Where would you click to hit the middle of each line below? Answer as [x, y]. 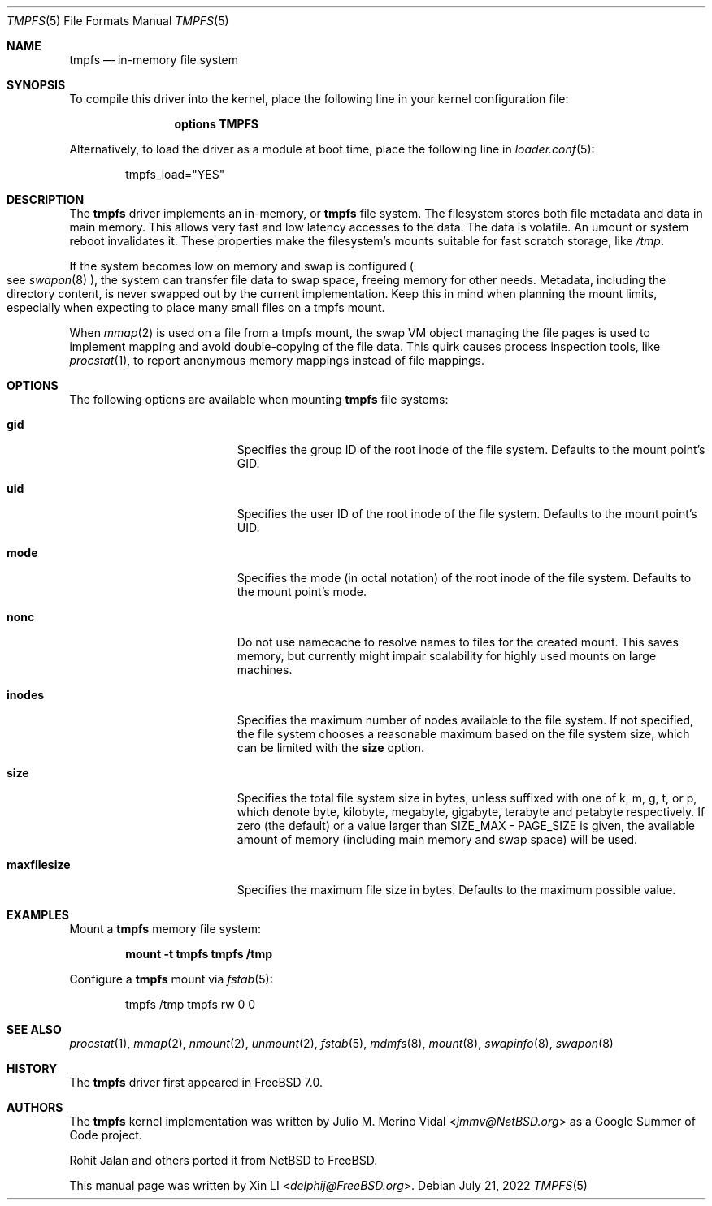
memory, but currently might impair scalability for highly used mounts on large [447, 656]
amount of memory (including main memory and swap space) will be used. [437, 839]
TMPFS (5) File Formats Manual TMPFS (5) [118, 21]
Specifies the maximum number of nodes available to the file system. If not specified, [465, 720]
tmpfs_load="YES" [175, 174]
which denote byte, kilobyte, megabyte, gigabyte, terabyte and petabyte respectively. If [471, 812]
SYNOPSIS [36, 85]
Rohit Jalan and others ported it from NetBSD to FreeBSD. [224, 1160]
